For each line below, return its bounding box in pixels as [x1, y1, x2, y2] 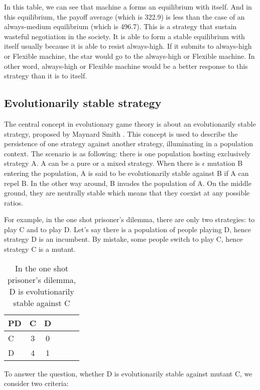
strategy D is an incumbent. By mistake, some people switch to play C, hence [4, 234, 243, 244]
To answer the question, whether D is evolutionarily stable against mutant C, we [4, 368, 252, 378]
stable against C [13, 297, 70, 309]
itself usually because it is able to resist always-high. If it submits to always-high [4, 41, 252, 51]
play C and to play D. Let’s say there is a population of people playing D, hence [4, 224, 251, 234]
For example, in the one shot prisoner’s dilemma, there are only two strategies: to [4, 214, 255, 225]
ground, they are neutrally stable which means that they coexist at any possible [4, 187, 250, 198]
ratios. [4, 197, 24, 208]
